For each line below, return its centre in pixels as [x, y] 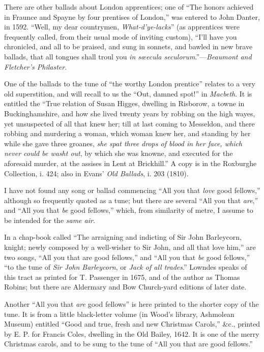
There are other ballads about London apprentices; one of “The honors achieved [129, 7]
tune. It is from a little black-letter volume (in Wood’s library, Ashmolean [119, 314]
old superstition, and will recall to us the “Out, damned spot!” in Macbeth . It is [128, 93]
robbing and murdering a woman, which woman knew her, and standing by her [127, 133]
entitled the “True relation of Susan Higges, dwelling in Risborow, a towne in [124, 103]
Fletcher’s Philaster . [36, 66]
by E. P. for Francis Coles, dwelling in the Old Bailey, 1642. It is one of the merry [132, 333]
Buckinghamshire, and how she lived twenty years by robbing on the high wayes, [130, 113]
